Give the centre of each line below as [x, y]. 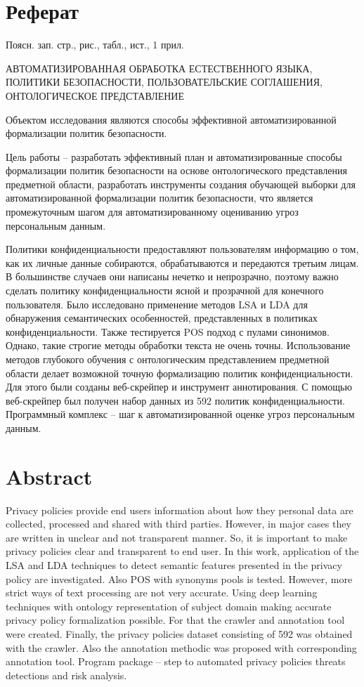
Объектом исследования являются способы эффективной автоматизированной [171, 119]
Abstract [49, 476]
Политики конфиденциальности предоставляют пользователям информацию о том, [182, 249]
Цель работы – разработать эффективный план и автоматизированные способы [174, 156]
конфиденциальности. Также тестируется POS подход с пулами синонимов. [168, 331]
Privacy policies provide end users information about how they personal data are [180, 510]
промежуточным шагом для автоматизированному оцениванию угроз [152, 212]
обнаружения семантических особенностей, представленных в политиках [162, 318]
